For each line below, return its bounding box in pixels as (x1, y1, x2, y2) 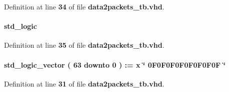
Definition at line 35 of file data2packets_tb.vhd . (4, 40, 164, 50)
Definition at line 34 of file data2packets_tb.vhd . (4, 1, 164, 11)
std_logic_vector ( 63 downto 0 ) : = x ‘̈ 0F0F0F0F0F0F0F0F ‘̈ (4, 59, 225, 70)
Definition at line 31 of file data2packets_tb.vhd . (4, 78, 164, 89)
